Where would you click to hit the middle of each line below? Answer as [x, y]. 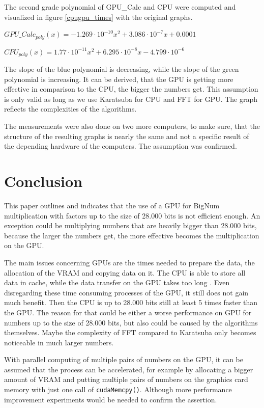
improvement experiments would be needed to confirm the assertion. [111, 399]
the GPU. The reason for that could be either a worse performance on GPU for [128, 312]
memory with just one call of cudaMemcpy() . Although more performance [118, 389]
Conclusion [43, 181]
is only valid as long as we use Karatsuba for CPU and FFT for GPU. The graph [131, 99]
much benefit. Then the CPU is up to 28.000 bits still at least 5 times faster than [131, 302]
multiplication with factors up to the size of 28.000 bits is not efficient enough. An [132, 215]
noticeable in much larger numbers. [59, 342]
